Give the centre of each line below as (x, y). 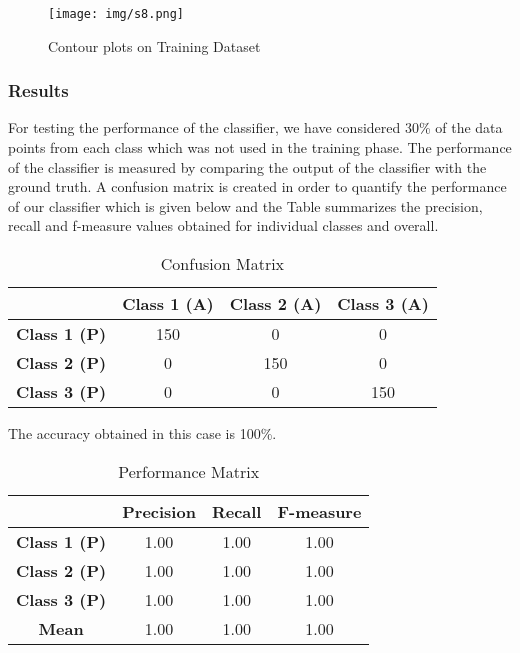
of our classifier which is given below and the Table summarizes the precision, (245, 205)
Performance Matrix (189, 471)
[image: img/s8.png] (116, 14)
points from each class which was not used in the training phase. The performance (260, 147)
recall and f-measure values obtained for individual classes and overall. (223, 225)
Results (38, 90)
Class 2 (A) (275, 304)
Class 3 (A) (383, 304)
